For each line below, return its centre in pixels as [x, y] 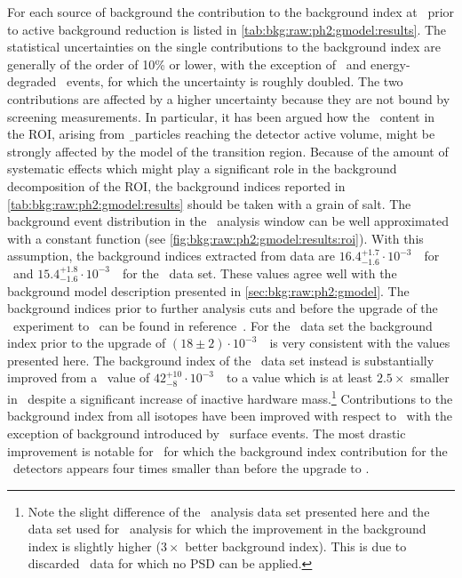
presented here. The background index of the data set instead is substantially [221, 360]
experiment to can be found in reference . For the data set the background [223, 325]
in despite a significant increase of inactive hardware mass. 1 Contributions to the [230, 397]
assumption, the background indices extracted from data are [171, 256]
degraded [32, 81]
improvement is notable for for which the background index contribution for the [227, 450]
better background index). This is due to [296, 546]
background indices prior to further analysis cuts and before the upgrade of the [223, 308]
